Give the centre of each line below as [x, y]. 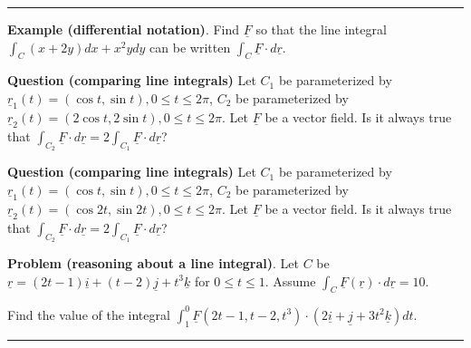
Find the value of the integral [89, 314]
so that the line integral [321, 29]
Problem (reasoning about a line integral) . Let [153, 263]
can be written [190, 47]
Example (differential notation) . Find [124, 29]
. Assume [290, 280]
